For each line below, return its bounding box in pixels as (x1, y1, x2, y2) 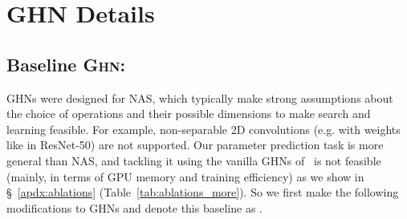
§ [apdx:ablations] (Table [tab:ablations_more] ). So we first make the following (6, 184, 399, 201)
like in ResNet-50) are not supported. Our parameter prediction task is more (6, 136, 384, 153)
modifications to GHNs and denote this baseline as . (6, 199, 263, 216)
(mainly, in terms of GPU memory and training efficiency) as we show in (6, 168, 364, 185)
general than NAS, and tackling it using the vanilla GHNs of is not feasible (6, 152, 381, 168)
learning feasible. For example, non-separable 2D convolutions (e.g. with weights (6, 120, 401, 137)
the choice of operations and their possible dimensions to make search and (6, 105, 371, 122)
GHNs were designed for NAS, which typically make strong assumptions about (6, 89, 393, 106)
